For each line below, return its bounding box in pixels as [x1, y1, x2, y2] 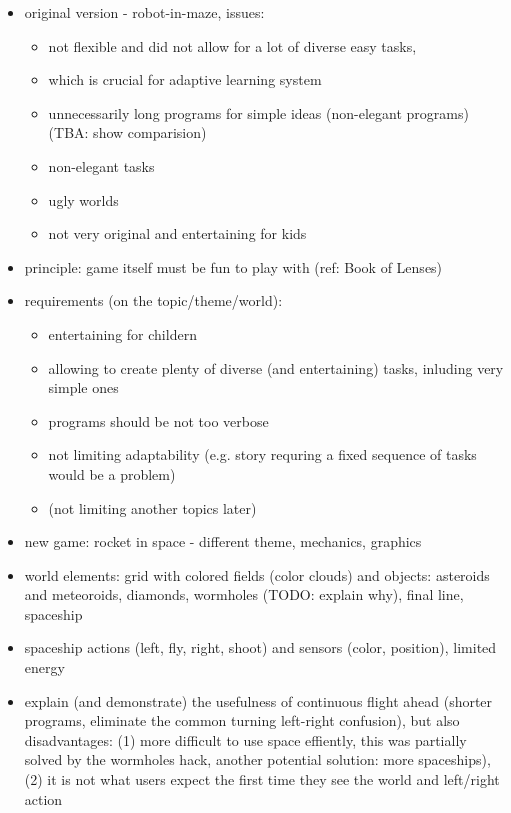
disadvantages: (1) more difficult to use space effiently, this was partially [24, 729, 467, 750]
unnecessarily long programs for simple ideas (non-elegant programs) [48, 102, 469, 123]
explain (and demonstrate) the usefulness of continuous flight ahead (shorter [24, 690, 493, 711]
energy [24, 657, 65, 678]
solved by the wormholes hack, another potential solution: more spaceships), [24, 749, 491, 770]
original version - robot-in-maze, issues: [24, 2, 265, 22]
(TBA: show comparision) [48, 122, 207, 143]
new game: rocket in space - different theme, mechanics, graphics [24, 531, 422, 552]
